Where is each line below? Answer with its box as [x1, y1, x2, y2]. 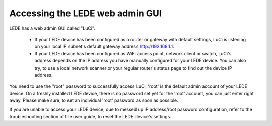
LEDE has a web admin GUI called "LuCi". [9, 25, 95, 31]
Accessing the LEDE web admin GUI [9, 8, 162, 19]
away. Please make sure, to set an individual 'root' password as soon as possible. [9, 97, 178, 103]
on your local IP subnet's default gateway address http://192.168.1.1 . [34, 43, 174, 50]
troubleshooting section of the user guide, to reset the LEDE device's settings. [9, 113, 171, 119]
